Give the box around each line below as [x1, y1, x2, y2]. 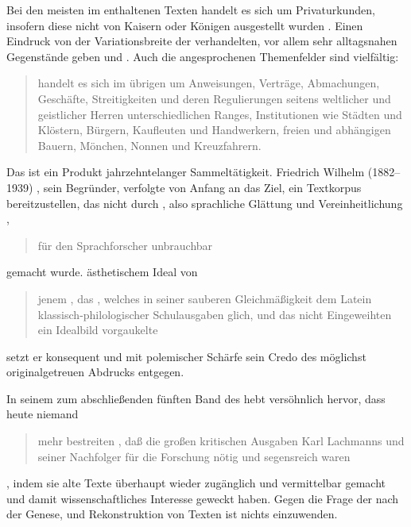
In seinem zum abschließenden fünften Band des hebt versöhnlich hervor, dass [6, 390, 386, 406]
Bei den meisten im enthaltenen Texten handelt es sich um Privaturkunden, [6, 2, 375, 17]
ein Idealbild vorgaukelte [37, 321, 158, 338]
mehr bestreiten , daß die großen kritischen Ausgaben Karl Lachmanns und [37, 433, 405, 449]
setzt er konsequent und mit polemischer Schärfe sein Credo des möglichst [6, 348, 366, 364]
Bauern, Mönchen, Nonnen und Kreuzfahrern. [37, 137, 262, 153]
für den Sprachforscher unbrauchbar [37, 237, 213, 253]
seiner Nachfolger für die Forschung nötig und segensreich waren [37, 448, 351, 464]
